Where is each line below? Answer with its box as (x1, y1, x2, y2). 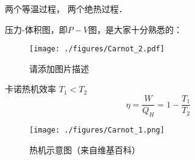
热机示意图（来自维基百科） (29, 143, 140, 156)
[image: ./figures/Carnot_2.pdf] (29, 45, 165, 54)
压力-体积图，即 (5, 23, 68, 35)
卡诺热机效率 (5, 82, 56, 95)
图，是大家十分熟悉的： (88, 23, 182, 35)
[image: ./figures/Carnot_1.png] (29, 125, 165, 134)
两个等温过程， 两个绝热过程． (5, 2, 127, 15)
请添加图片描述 (29, 62, 89, 75)
